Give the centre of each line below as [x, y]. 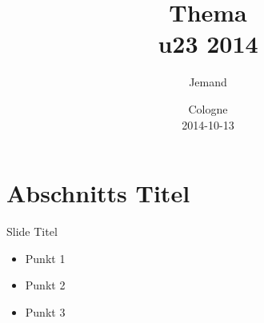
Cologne [208, 108]
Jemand [208, 82]
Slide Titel [32, 231]
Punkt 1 [45, 258]
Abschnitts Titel [98, 193]
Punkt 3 [45, 311]
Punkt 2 [45, 285]
